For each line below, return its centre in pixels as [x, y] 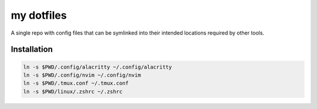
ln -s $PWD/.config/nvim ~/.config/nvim [82, 75]
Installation [32, 50]
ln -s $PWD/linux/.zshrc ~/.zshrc [73, 91]
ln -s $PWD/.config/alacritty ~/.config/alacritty [98, 67]
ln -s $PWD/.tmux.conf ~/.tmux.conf [76, 83]
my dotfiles [39, 15]
